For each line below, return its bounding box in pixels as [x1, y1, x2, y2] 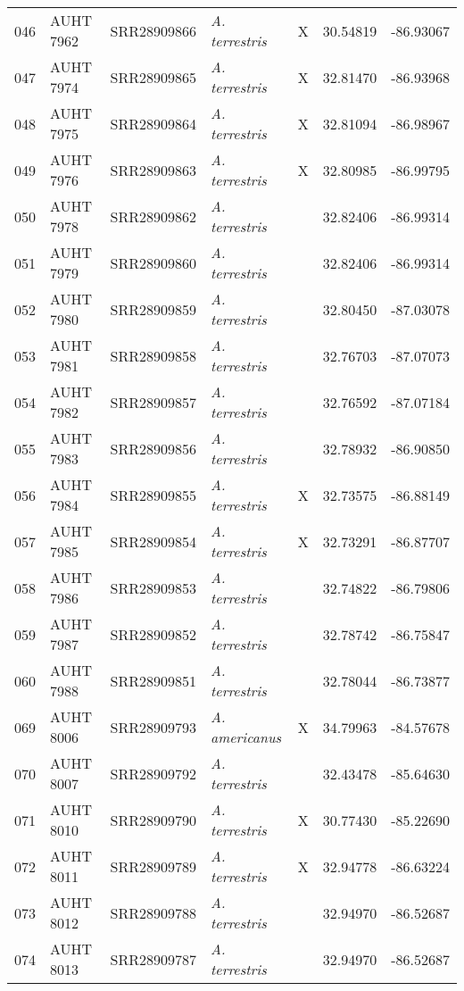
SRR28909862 [110, 205, 196, 227]
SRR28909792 [110, 762, 196, 784]
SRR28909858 [110, 345, 196, 366]
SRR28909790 [110, 809, 196, 830]
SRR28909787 [110, 948, 196, 970]
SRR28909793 [110, 716, 196, 737]
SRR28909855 [110, 484, 196, 505]
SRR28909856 [110, 437, 196, 459]
